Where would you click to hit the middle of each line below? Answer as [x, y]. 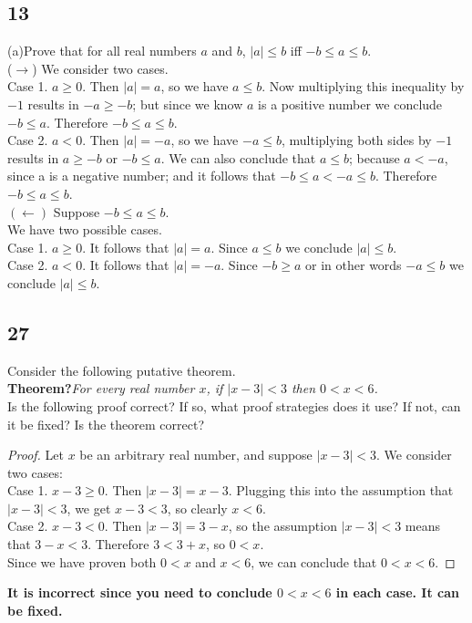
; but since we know [188, 104]
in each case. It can [397, 592]
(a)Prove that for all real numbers [102, 51]
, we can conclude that [314, 561]
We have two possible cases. [85, 229]
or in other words [354, 265]
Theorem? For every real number [101, 388]
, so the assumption [282, 526]
